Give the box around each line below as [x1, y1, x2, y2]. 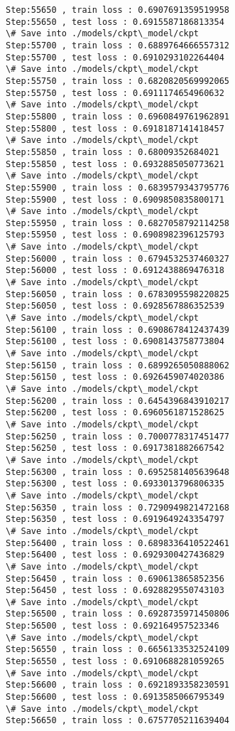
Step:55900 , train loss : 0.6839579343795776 [6, 182, 229, 193]
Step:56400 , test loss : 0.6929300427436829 [6, 550, 224, 560]
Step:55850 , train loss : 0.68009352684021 [6, 146, 219, 157]
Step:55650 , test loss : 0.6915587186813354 [6, 16, 224, 27]
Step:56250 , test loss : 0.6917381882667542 [6, 443, 224, 454]
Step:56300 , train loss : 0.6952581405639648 [6, 466, 229, 477]
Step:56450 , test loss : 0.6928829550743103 [6, 585, 224, 596]
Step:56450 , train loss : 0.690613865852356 [6, 573, 224, 584]
